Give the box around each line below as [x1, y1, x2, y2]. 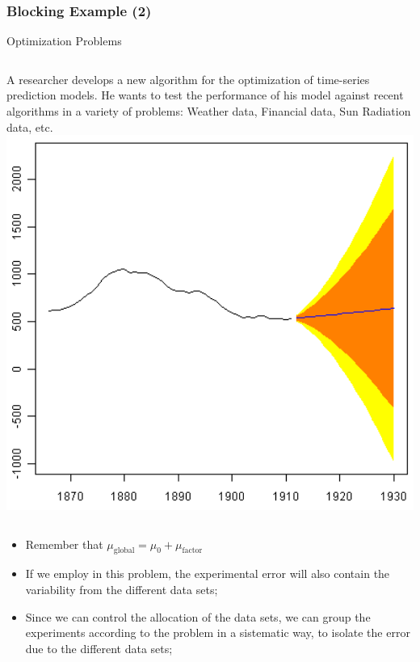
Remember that [25, 535, 103, 552]
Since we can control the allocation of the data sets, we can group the [25, 608, 371, 625]
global [113, 546, 135, 555]
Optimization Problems [6, 32, 122, 49]
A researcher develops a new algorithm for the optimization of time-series [6, 70, 370, 87]
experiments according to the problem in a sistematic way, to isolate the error [25, 624, 410, 641]
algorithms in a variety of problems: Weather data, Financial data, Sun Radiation [6, 103, 411, 119]
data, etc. [6, 118, 53, 135]
